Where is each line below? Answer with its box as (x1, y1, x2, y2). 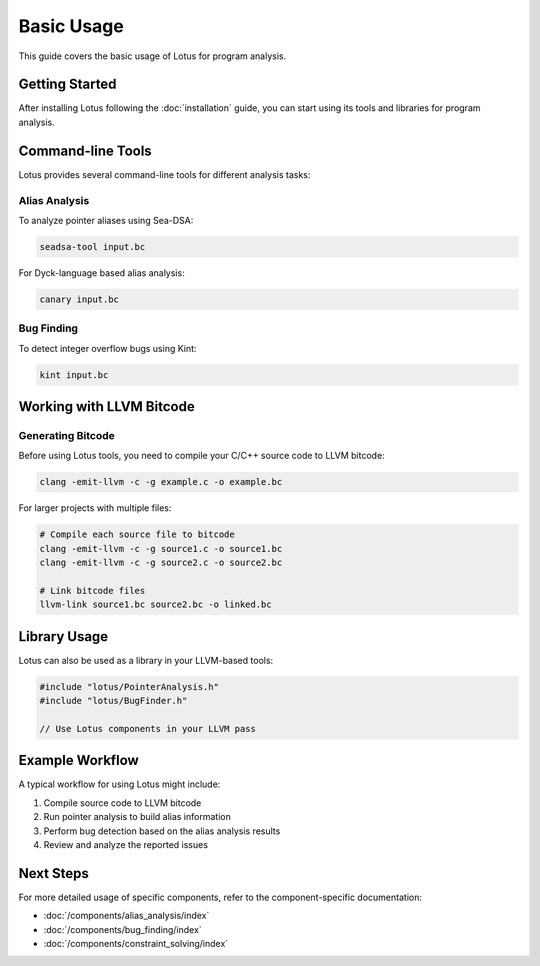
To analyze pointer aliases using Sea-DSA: (18, 214, 194, 226)
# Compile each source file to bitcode (39, 529, 235, 540)
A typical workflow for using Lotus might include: (18, 778, 221, 790)
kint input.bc (39, 369, 109, 380)
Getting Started (18, 76, 117, 93)
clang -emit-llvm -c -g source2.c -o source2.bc (39, 557, 283, 569)
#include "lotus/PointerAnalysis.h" (39, 681, 220, 692)
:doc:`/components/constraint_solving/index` (43, 938, 229, 950)
